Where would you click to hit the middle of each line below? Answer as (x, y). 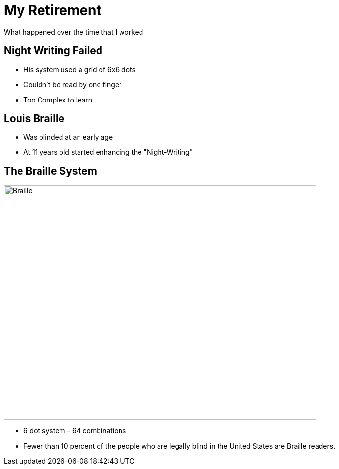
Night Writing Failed (53, 51)
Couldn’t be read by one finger (73, 84)
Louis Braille (34, 119)
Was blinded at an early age (68, 137)
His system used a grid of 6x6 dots (80, 69)
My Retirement (53, 10)
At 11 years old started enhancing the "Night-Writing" (108, 152)
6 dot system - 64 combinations (75, 431)
